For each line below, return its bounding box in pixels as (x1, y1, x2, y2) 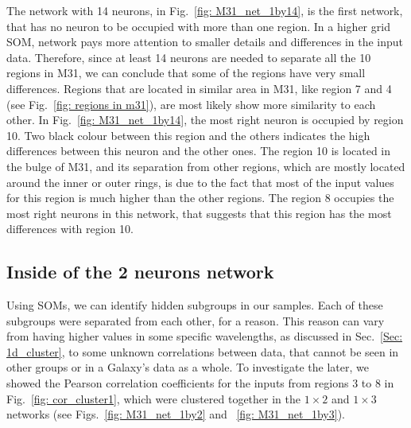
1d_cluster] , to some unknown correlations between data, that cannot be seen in (6, 343, 399, 360)
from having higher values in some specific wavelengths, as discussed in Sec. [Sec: (6, 328, 403, 344)
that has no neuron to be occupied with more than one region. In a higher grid (6, 18, 390, 34)
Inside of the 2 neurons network (6, 259, 274, 284)
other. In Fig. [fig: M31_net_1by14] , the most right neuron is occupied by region (6, 111, 404, 128)
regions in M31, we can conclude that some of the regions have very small (6, 64, 366, 81)
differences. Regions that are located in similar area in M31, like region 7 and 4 (6, 80, 392, 96)
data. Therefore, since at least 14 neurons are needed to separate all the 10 (6, 49, 371, 65)
